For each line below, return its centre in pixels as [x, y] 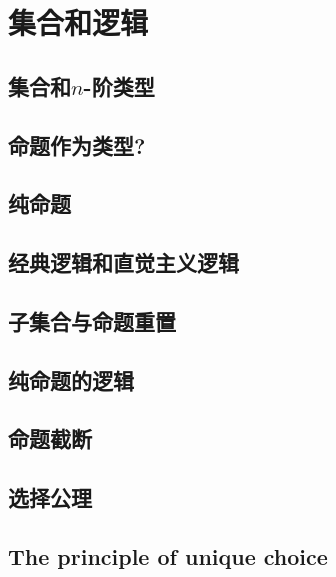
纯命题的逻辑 [71, 379]
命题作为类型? [77, 144]
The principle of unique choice [168, 556]
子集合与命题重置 [92, 320]
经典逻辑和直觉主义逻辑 [123, 262]
